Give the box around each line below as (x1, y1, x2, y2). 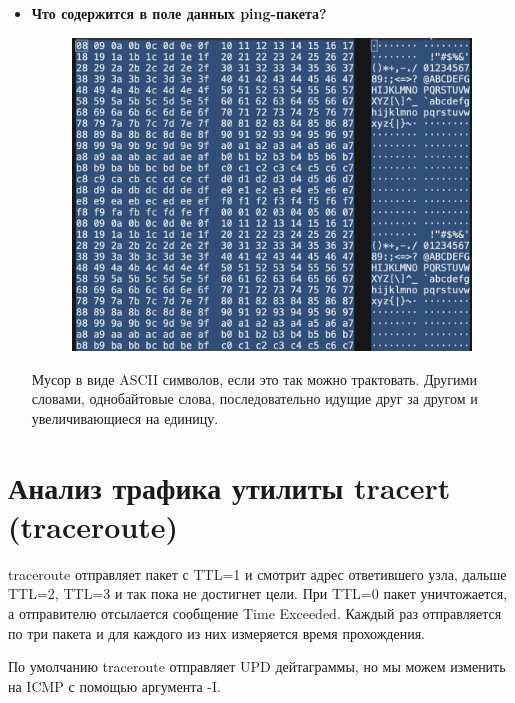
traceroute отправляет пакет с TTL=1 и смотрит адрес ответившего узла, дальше (8, 563, 507, 584)
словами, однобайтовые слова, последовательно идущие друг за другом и (31, 388, 478, 409)
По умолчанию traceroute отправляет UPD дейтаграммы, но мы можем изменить (8, 656, 506, 677)
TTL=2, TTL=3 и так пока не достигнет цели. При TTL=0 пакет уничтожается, (8, 583, 508, 604)
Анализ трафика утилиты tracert (8, 466, 451, 507)
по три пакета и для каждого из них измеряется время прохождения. (8, 622, 426, 643)
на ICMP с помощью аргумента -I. (8, 675, 221, 696)
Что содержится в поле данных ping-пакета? (31, 3, 327, 23)
